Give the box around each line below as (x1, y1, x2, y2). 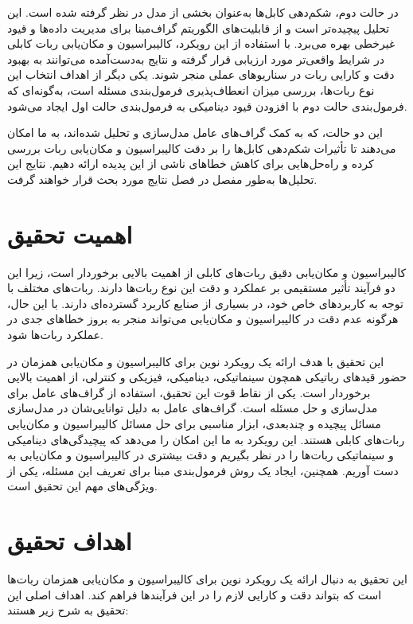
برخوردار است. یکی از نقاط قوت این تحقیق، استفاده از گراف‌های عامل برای (7, 384, 371, 400)
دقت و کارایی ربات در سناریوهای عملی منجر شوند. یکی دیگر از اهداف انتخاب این (7, 66, 395, 83)
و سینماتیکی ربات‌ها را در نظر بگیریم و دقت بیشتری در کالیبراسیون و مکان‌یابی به (7, 447, 394, 463)
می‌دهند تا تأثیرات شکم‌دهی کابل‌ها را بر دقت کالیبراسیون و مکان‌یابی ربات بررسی (7, 139, 396, 156)
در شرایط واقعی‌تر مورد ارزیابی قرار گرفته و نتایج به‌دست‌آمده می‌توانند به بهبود (7, 50, 384, 67)
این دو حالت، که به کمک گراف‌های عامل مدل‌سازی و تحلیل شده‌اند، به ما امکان (7, 124, 383, 141)
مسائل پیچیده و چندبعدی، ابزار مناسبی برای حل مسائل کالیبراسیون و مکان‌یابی (7, 415, 381, 431)
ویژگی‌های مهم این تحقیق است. (7, 478, 158, 494)
